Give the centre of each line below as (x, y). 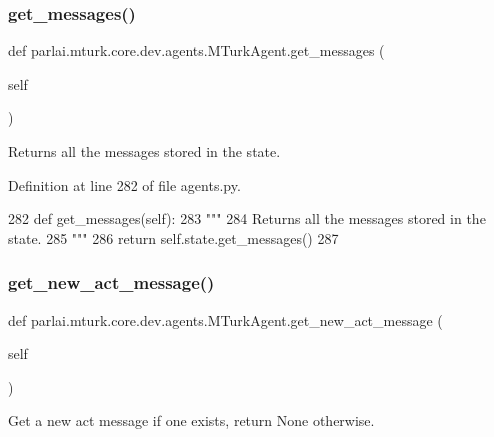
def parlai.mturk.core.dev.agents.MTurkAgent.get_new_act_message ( (225, 319)
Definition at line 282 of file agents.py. (124, 184)
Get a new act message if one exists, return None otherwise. (191, 420)
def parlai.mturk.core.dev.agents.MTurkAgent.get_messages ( (196, 50)
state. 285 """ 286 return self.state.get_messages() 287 (173, 237)
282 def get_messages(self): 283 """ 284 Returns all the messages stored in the (247, 218)
